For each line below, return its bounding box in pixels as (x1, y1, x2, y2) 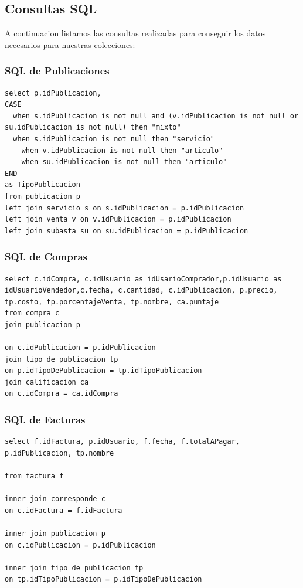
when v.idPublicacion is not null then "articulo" (21, 146, 223, 155)
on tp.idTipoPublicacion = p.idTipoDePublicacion (5, 575, 202, 584)
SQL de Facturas (5, 412, 86, 426)
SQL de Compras (5, 249, 87, 264)
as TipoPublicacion (5, 181, 80, 189)
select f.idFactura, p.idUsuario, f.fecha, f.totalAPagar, (5, 437, 240, 446)
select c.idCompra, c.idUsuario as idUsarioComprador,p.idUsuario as (5, 274, 282, 283)
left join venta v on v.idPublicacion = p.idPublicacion (5, 215, 231, 224)
